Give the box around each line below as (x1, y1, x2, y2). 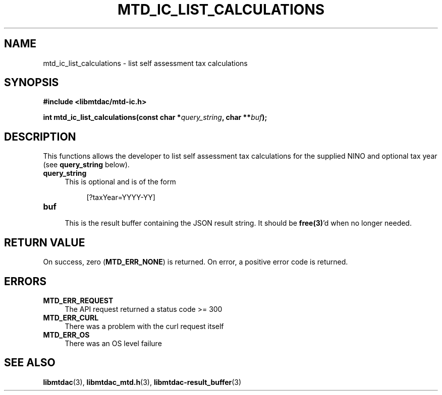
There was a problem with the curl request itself (65, 321, 224, 331)
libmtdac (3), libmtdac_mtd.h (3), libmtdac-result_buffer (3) (43, 377, 242, 386)
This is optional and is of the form (65, 177, 176, 186)
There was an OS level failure (65, 339, 162, 348)
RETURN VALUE (4, 236, 85, 249)
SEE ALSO (4, 356, 56, 369)
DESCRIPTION (4, 130, 76, 143)
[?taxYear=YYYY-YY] (86, 193, 155, 202)
